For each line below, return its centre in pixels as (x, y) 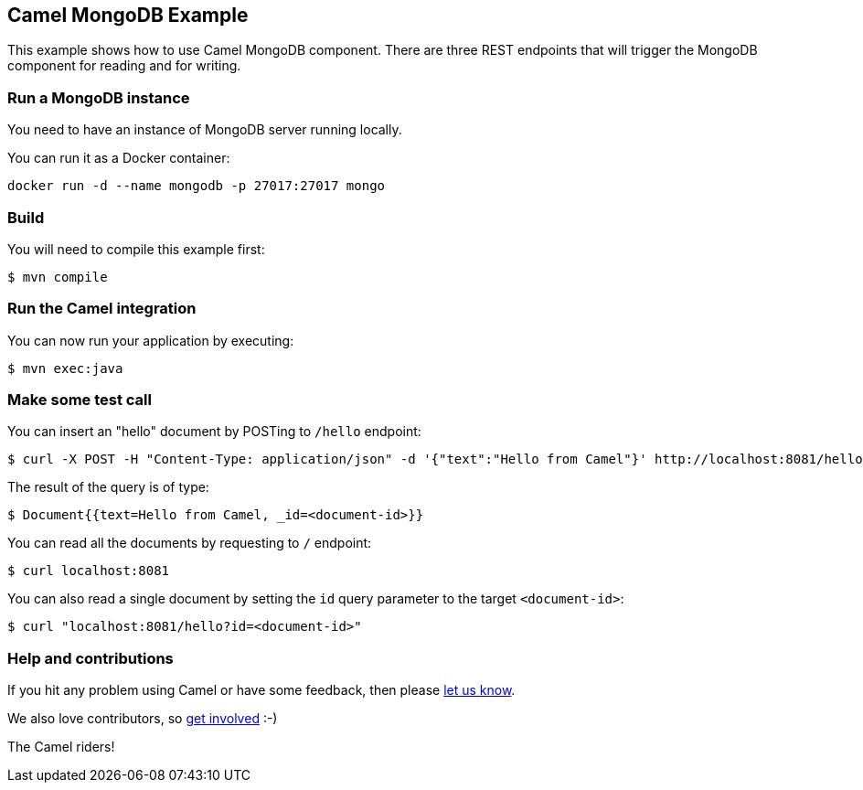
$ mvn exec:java (65, 368)
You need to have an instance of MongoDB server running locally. (205, 130)
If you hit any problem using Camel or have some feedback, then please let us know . (261, 690)
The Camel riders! (61, 747)
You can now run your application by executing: (151, 340)
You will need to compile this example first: (136, 249)
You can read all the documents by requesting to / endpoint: (190, 543)
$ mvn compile (58, 277)
